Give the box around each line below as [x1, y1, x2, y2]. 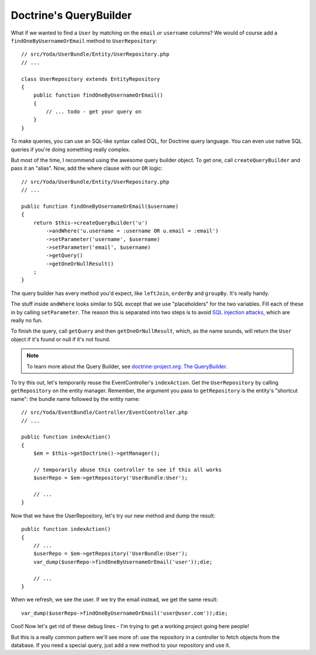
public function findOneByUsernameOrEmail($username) [21, 203, 178, 210]
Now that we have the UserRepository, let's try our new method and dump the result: [11, 512, 216, 519]
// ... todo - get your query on [46, 108, 142, 115]
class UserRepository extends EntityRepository [21, 76, 160, 82]
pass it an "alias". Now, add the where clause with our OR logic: [11, 164, 163, 172]
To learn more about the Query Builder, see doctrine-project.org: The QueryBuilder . [26, 363, 228, 370]
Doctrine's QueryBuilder [11, 9, 132, 22]
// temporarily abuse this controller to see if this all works [33, 466, 222, 473]
